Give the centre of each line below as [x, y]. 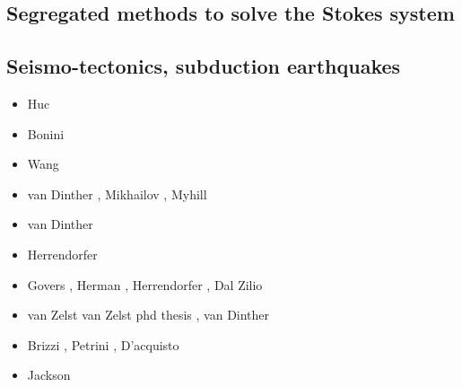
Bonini [46, 133]
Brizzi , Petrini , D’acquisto [103, 344]
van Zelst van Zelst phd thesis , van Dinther [148, 315]
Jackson [49, 375]
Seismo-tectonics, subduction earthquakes [204, 66]
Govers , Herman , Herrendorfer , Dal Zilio [145, 284]
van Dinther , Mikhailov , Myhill [117, 193]
